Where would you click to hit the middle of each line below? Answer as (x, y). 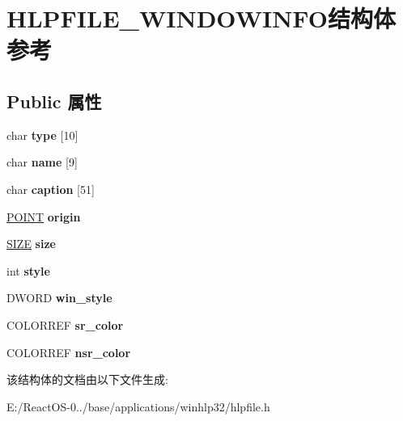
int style (28, 270)
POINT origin (44, 216)
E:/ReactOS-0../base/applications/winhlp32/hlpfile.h (138, 406)
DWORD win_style (59, 298)
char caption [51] (51, 189)
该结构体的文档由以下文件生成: (87, 379)
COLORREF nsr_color (69, 352)
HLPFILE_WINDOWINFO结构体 (201, 18)
